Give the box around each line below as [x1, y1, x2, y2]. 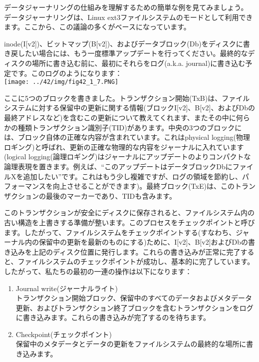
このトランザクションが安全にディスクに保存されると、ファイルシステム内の [4, 207, 255, 218]
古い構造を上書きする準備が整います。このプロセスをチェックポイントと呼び [4, 217, 255, 227]
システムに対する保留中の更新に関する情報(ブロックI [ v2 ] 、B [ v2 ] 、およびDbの [4, 102, 255, 113]
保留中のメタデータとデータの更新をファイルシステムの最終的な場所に [15, 339, 247, 349]
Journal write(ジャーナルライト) [15, 283, 118, 293]
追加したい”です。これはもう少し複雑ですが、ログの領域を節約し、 [23, 171, 243, 181]
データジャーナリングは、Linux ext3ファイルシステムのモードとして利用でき [4, 11, 253, 22]
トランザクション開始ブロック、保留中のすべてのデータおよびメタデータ [15, 293, 252, 303]
